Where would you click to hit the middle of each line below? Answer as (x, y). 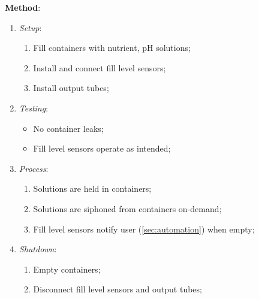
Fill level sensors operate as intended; (102, 148)
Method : (23, 7)
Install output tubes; (71, 88)
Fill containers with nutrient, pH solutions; (112, 48)
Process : (34, 168)
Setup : (30, 27)
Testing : (34, 108)
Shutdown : (38, 249)
